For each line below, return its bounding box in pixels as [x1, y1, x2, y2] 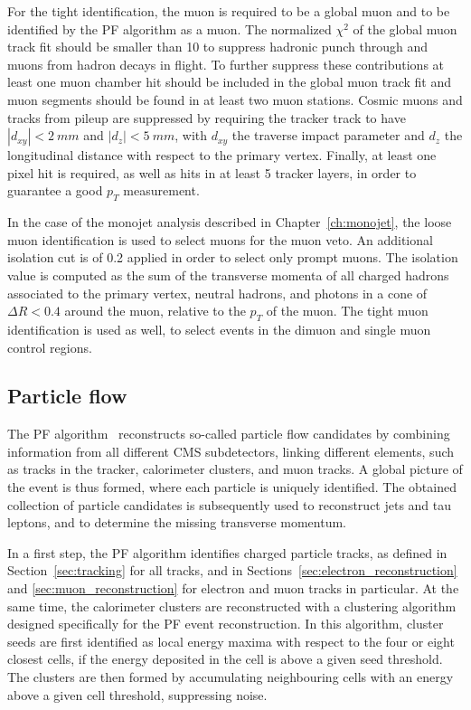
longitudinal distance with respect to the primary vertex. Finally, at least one [7, 146, 437, 165]
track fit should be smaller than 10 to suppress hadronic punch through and [7, 37, 428, 56]
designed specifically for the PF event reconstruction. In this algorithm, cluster [7, 614, 444, 633]
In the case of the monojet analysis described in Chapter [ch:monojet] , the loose [7, 213, 452, 232]
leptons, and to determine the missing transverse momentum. [7, 513, 346, 532]
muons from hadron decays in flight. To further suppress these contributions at [7, 54, 445, 73]
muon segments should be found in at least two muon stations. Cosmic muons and [7, 90, 463, 109]
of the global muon [353, 19, 457, 38]
